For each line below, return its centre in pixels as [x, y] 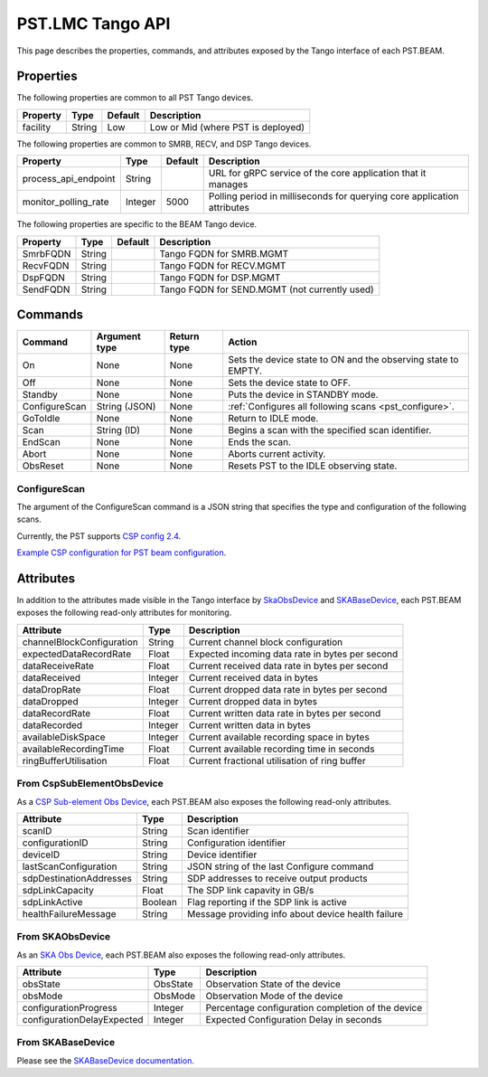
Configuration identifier [236, 843]
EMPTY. [244, 371]
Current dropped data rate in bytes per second [288, 689]
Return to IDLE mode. [273, 419]
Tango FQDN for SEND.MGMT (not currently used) [267, 289]
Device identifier [222, 855]
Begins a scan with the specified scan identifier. [329, 430]
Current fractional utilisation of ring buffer [277, 761]
